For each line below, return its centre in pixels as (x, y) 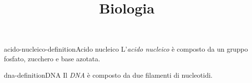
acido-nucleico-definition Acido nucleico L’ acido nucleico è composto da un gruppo (126, 49)
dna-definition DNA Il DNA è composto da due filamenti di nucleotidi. (108, 75)
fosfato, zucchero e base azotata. (52, 58)
